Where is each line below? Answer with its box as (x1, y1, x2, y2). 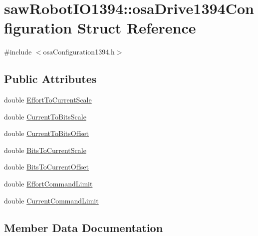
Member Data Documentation (4, 219, 163, 235)
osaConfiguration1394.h (43, 46, 115, 57)
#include (4, 46, 32, 57)
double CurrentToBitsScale (4, 111, 86, 121)
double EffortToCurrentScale (4, 94, 92, 105)
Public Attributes (4, 71, 97, 86)
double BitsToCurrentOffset (4, 161, 89, 172)
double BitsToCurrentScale (4, 144, 86, 155)
